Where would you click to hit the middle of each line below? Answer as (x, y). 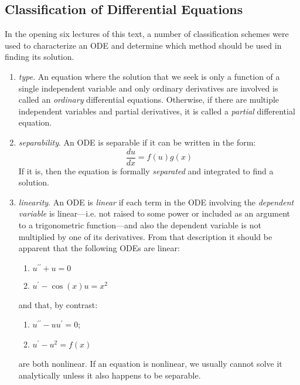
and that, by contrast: (58, 304)
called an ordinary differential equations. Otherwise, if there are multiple (149, 99)
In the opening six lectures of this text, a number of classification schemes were (147, 34)
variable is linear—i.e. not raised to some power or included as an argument (154, 213)
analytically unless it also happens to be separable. (110, 375)
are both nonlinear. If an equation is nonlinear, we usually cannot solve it (150, 363)
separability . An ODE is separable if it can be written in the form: (137, 142)
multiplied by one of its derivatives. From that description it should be (145, 236)
